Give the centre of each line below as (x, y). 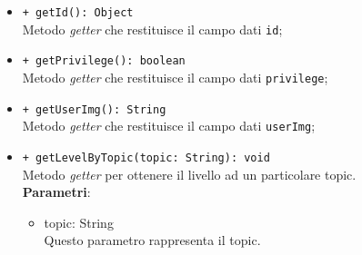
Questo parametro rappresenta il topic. (152, 240)
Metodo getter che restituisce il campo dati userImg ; (169, 126)
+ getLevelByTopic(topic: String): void (146, 157)
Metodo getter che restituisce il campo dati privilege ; (175, 77)
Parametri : (56, 192)
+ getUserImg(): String (94, 109)
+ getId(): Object (78, 13)
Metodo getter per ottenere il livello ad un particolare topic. (189, 174)
